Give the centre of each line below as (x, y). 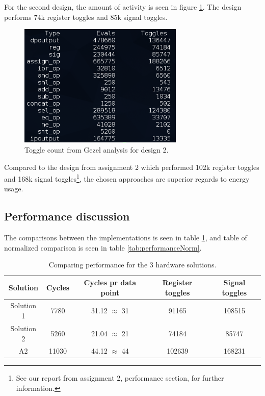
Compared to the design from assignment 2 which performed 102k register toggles (132, 167)
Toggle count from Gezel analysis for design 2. (97, 150)
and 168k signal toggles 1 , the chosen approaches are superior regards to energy (127, 178)
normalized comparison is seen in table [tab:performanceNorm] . (103, 247)
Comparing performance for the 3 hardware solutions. (132, 265)
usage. (14, 189)
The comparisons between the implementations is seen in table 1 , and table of (126, 238)
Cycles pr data (110, 282)
